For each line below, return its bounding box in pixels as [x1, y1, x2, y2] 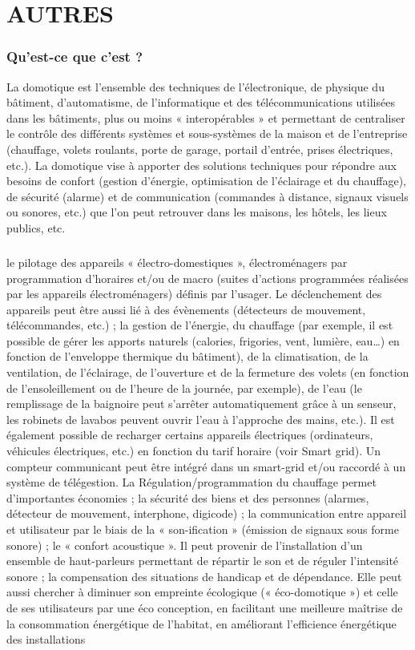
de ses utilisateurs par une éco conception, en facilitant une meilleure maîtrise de [6, 599, 403, 616]
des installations [6, 631, 86, 648]
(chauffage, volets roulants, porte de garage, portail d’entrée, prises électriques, [6, 140, 393, 157]
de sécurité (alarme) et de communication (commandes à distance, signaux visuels [6, 188, 409, 204]
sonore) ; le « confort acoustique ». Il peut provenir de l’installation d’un [6, 536, 363, 553]
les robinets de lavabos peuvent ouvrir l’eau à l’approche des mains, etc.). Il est [6, 410, 395, 427]
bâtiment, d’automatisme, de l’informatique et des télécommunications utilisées [6, 94, 395, 111]
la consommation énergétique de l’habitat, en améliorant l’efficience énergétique [6, 615, 397, 632]
